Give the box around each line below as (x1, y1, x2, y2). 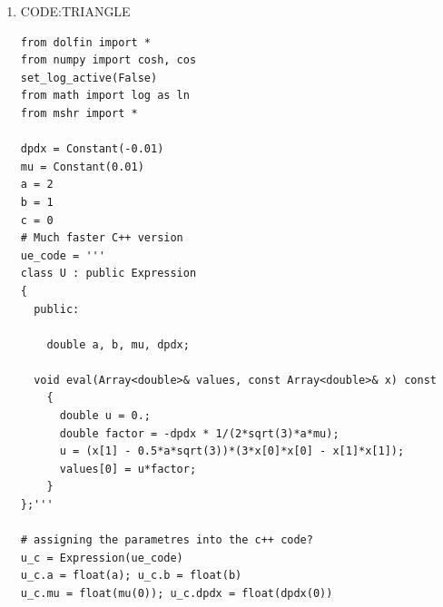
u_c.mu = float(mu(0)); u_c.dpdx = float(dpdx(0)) (20, 587, 333, 600)
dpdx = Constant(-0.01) (20, 142, 164, 156)
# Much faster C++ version (20, 231, 183, 245)
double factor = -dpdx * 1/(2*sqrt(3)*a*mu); (59, 426, 340, 440)
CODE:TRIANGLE (20, 2, 131, 20)
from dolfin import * (20, 35, 151, 49)
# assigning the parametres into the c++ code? (20, 534, 313, 547)
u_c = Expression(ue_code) (20, 551, 183, 564)
